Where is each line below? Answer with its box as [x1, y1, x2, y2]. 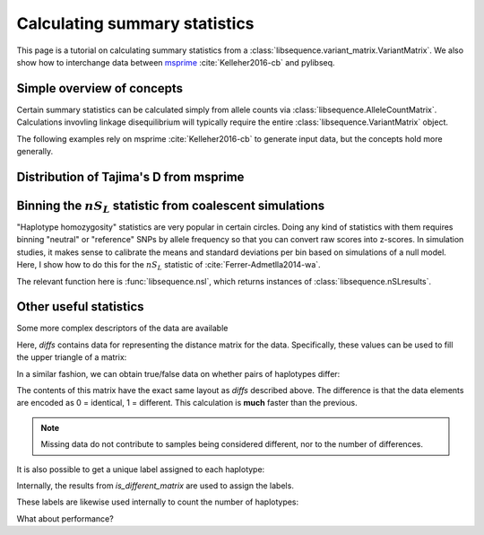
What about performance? [16, 513, 114, 524]
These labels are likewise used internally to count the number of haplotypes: [16, 496, 299, 507]
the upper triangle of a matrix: [16, 352, 127, 363]
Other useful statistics [16, 299, 144, 314]
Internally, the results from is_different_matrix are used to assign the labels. [16, 480, 295, 491]
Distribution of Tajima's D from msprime [16, 169, 245, 184]
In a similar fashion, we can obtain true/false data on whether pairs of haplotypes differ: [16, 368, 341, 379]
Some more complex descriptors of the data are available [16, 323, 229, 334]
